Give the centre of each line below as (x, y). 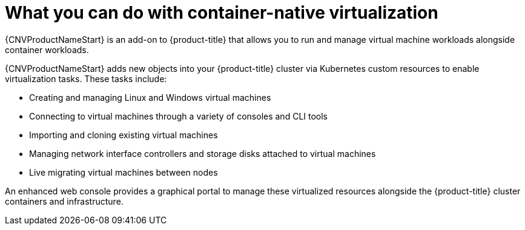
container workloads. (47, 50)
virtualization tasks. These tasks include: (86, 78)
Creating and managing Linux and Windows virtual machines (150, 97)
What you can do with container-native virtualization (222, 13)
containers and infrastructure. (64, 201)
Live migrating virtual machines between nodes (124, 172)
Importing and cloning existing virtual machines (124, 135)
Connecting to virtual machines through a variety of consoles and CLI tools (179, 116)
